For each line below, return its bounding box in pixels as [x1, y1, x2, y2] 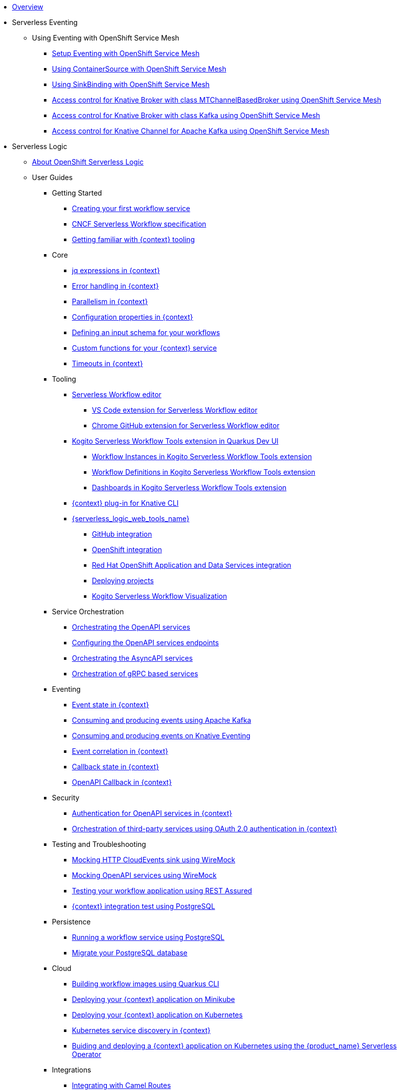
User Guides [32, 173, 73, 182]
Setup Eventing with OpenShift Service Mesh [52, 49, 200, 58]
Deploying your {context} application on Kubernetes [72, 1010, 243, 1019]
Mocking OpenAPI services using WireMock [72, 871, 217, 879]
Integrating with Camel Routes [72, 1081, 171, 1089]
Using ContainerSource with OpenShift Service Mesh [52, 65, 226, 73]
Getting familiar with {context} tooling [72, 235, 195, 244]
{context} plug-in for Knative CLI [72, 499, 179, 507]
